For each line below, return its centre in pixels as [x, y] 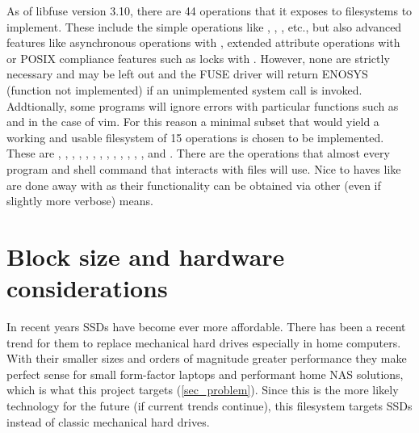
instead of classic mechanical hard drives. [108, 421]
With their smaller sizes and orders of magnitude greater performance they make [207, 358]
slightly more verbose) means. [80, 201]
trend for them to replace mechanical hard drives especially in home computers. [204, 342]
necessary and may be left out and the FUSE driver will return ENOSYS [187, 74]
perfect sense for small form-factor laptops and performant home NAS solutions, [205, 374]
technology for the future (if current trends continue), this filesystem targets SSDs [209, 406]
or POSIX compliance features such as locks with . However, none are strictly [198, 58]
